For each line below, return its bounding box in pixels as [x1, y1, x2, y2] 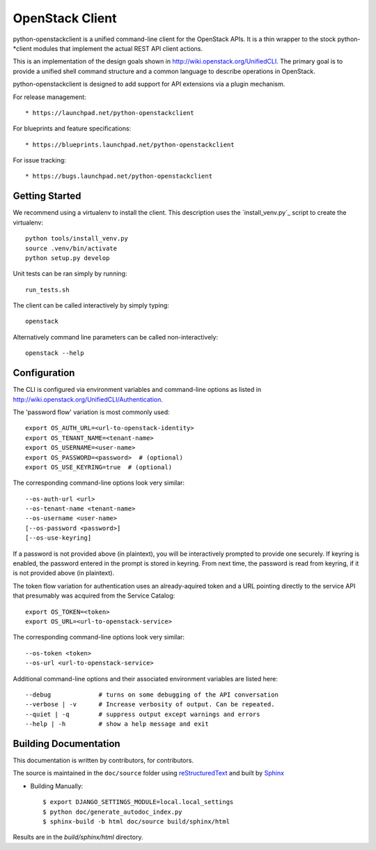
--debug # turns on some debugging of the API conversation [25, 690, 279, 699]
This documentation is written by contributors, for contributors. [13, 757, 194, 765]
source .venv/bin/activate [25, 244, 118, 252]
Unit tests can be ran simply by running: [13, 269, 127, 278]
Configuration [13, 367, 75, 379]
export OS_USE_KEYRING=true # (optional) [25, 463, 173, 471]
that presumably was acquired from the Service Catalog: [13, 591, 175, 600]
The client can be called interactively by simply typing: [13, 301, 170, 310]
